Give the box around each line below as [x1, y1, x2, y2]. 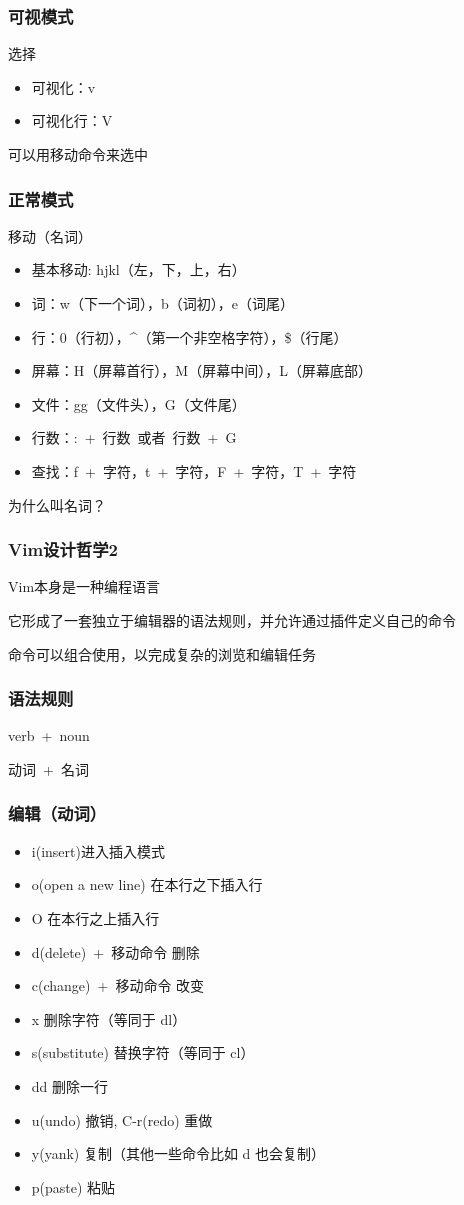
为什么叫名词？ [8, 494, 106, 515]
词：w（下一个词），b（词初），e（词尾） [31, 293, 294, 313]
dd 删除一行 [31, 1075, 109, 1096]
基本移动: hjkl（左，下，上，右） [31, 259, 246, 280]
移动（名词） [8, 225, 92, 246]
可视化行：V [31, 110, 113, 131]
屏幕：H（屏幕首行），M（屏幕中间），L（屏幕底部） [31, 360, 372, 381]
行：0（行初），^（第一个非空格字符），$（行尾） [31, 326, 348, 347]
